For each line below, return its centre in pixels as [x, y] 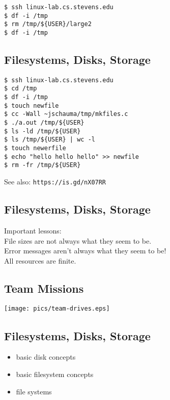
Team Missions [44, 288]
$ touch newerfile [35, 148]
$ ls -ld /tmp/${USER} [42, 131]
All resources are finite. [40, 260]
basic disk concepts [46, 357]
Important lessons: [33, 230]
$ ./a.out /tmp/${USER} [44, 123]
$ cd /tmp [21, 89]
